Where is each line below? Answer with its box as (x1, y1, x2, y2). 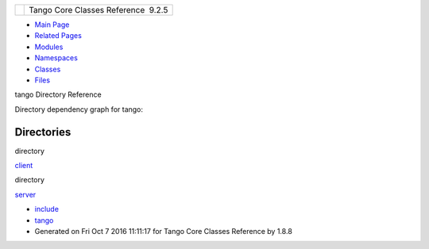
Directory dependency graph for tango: (14, 104, 143, 114)
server (14, 190, 37, 199)
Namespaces (34, 53, 79, 63)
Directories (14, 125, 71, 139)
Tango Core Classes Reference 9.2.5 (29, 5, 168, 15)
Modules (34, 42, 64, 52)
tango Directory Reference (14, 90, 102, 99)
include (34, 205, 60, 214)
